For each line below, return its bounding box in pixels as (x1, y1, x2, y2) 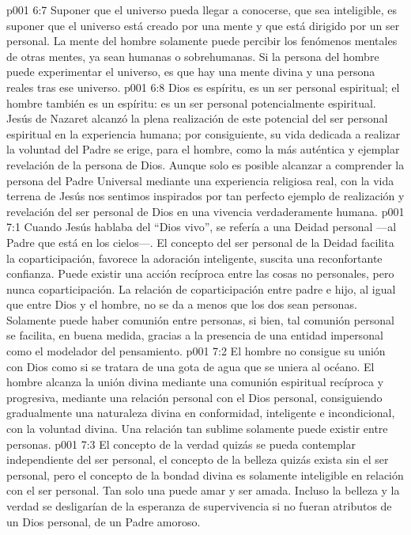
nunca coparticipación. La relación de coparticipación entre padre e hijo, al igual (6, 280, 396, 297)
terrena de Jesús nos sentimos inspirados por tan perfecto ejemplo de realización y (6, 188, 405, 204)
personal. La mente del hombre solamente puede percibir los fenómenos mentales (6, 32, 398, 49)
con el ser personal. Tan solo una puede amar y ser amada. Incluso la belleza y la (6, 482, 400, 499)
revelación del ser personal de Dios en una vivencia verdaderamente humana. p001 (6, 203, 405, 219)
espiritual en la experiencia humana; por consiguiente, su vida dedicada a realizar (6, 125, 401, 142)
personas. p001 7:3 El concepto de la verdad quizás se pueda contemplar (6, 435, 356, 452)
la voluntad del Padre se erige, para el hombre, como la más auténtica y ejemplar (6, 141, 400, 157)
